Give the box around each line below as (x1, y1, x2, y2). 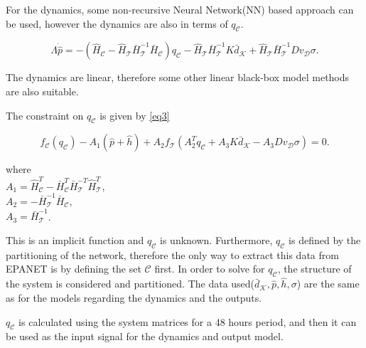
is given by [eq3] (99, 107, 170, 122)
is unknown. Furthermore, (160, 232, 273, 247)
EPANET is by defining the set (6, 261, 141, 276)
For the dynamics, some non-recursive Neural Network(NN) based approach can (6, 2, 354, 16)
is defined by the (289, 232, 361, 247)
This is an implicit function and (6, 232, 144, 247)
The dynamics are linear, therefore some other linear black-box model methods (6, 70, 350, 85)
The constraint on (6, 107, 84, 122)
